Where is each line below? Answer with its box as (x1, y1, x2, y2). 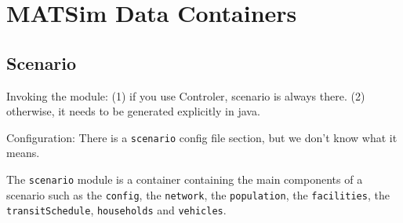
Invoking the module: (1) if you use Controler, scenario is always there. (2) (6, 87, 365, 104)
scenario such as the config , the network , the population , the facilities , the (6, 186, 390, 203)
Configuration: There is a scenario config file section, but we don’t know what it (6, 129, 398, 145)
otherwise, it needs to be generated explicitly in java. (6, 103, 260, 119)
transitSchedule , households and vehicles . (6, 202, 227, 218)
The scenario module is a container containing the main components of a (6, 171, 363, 188)
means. (6, 144, 40, 161)
